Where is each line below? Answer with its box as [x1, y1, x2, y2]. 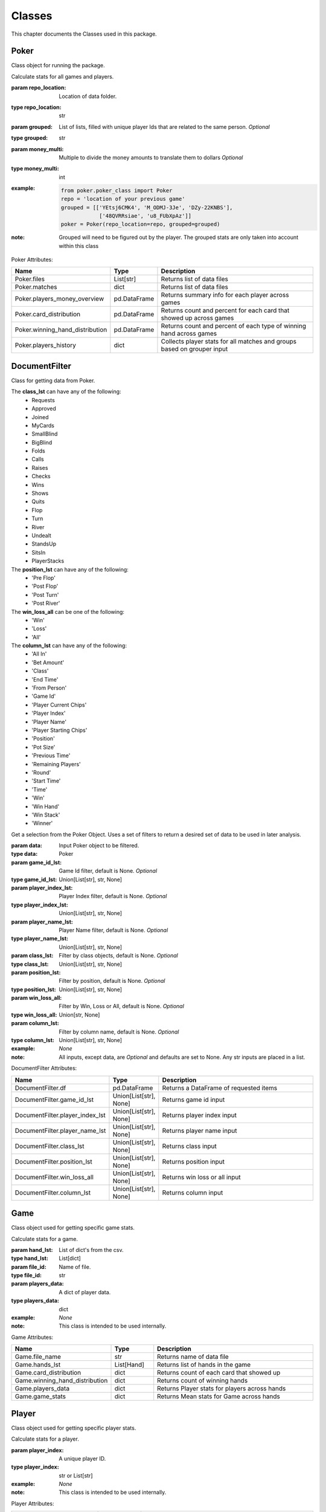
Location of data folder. [59, 93, 117, 100]
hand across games [161, 330, 217, 338]
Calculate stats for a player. [11, 1435, 80, 1442]
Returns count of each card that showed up [157, 1369, 281, 1377]
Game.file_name [14, 1352, 62, 1361]
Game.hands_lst [14, 1361, 61, 1369]
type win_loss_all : [11, 1011, 57, 1018]
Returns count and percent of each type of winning [161, 322, 307, 330]
